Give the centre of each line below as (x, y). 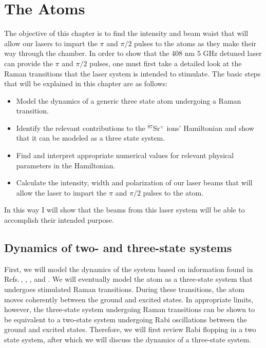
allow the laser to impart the (61, 192)
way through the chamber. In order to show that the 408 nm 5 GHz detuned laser (133, 53)
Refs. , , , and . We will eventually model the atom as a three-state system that (128, 279)
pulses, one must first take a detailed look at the (166, 63)
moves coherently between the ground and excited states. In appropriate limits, (129, 299)
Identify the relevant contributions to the (81, 128)
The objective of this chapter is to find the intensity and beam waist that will (126, 33)
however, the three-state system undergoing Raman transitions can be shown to (130, 309)
